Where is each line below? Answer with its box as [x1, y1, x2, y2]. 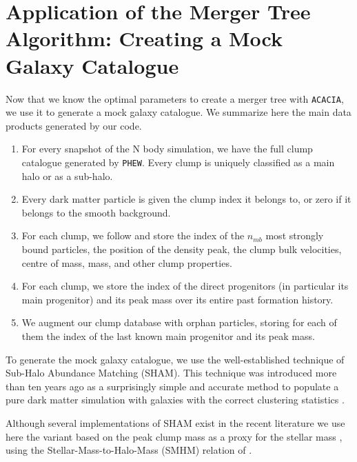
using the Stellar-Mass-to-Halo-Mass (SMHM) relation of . [6, 443, 252, 457]
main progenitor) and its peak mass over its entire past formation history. [21, 292, 334, 306]
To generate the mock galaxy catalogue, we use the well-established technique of [6, 352, 345, 366]
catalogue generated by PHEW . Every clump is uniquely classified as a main [21, 154, 335, 169]
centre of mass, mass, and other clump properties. [21, 255, 232, 270]
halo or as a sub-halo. [21, 168, 113, 183]
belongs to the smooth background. [21, 205, 171, 219]
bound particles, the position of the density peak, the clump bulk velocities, [21, 241, 342, 256]
